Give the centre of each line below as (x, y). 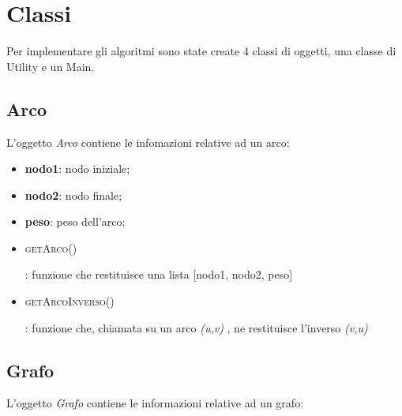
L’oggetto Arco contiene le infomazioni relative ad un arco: (148, 142)
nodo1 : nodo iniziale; (77, 169)
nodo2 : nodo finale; (73, 195)
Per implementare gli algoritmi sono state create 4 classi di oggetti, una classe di (201, 51)
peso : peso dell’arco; (75, 221)
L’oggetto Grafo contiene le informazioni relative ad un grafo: (155, 403)
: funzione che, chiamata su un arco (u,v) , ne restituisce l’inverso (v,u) (196, 327)
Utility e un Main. (51, 66)
